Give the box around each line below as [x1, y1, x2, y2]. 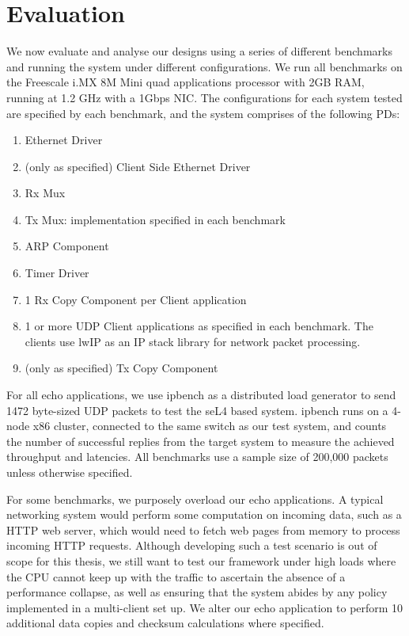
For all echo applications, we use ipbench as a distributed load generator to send [6, 387, 396, 403]
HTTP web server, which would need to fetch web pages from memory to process [6, 521, 400, 538]
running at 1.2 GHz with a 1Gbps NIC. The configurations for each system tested [6, 89, 403, 105]
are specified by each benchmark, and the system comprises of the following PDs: [6, 105, 400, 121]
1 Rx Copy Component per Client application [25, 291, 247, 307]
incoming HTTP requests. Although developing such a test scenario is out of [6, 537, 377, 554]
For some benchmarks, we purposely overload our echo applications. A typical [6, 490, 384, 507]
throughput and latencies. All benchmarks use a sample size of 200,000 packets [6, 448, 388, 465]
